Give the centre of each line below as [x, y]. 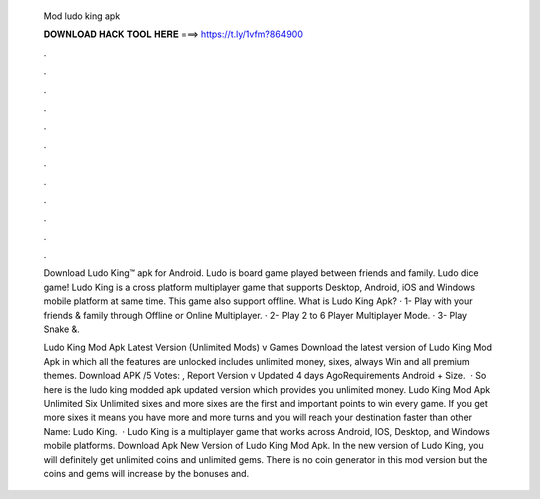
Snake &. [61, 329]
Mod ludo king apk [82, 16]
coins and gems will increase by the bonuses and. [146, 473]
